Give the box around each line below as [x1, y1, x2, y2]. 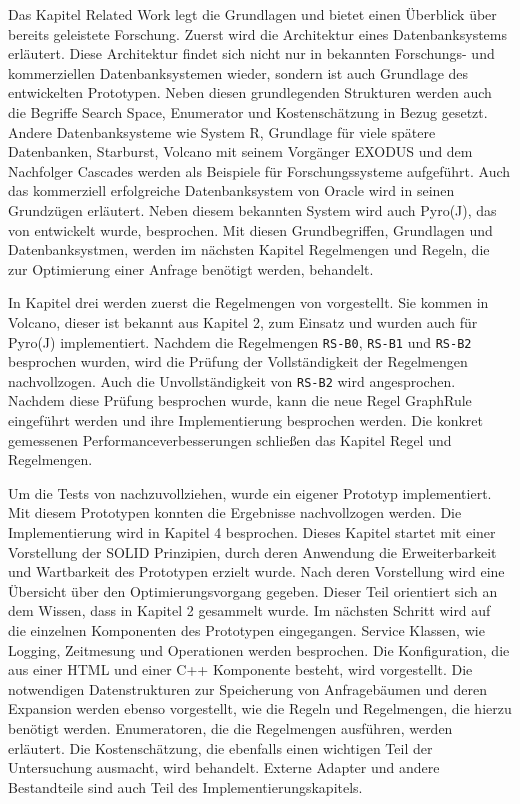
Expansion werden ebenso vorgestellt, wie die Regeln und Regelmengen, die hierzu [8, 698, 512, 719]
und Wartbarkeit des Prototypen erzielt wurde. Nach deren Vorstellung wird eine [8, 561, 505, 582]
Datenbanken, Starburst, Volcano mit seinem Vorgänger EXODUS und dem [8, 141, 473, 162]
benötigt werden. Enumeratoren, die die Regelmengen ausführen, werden [8, 717, 453, 738]
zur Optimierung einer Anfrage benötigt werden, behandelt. [8, 258, 374, 279]
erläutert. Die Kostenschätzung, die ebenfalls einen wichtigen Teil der [8, 737, 433, 758]
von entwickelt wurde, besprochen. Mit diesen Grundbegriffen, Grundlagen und [8, 219, 493, 240]
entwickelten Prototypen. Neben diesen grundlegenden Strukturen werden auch [8, 82, 492, 103]
